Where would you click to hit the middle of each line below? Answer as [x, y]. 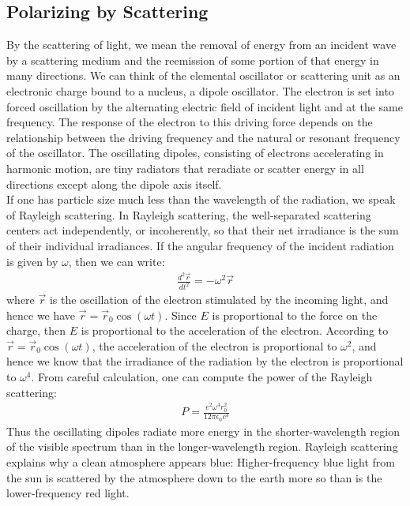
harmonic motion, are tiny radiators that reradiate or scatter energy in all [185, 168]
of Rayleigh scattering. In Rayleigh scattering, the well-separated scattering [189, 214]
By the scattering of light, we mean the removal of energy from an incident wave [201, 45]
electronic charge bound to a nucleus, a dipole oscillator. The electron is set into [200, 90]
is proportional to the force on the [295, 315]
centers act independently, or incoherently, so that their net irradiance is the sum [203, 230]
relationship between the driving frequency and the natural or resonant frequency [203, 137]
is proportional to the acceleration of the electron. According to [235, 330]
